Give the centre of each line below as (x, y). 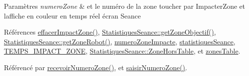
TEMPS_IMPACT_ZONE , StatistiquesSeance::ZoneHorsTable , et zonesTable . (122, 51)
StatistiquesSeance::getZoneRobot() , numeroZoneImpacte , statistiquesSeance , (120, 41)
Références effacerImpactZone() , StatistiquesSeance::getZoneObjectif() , (110, 32)
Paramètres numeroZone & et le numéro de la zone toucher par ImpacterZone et (125, 6)
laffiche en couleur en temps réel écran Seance (72, 15)
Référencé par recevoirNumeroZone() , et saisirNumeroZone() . (96, 67)
